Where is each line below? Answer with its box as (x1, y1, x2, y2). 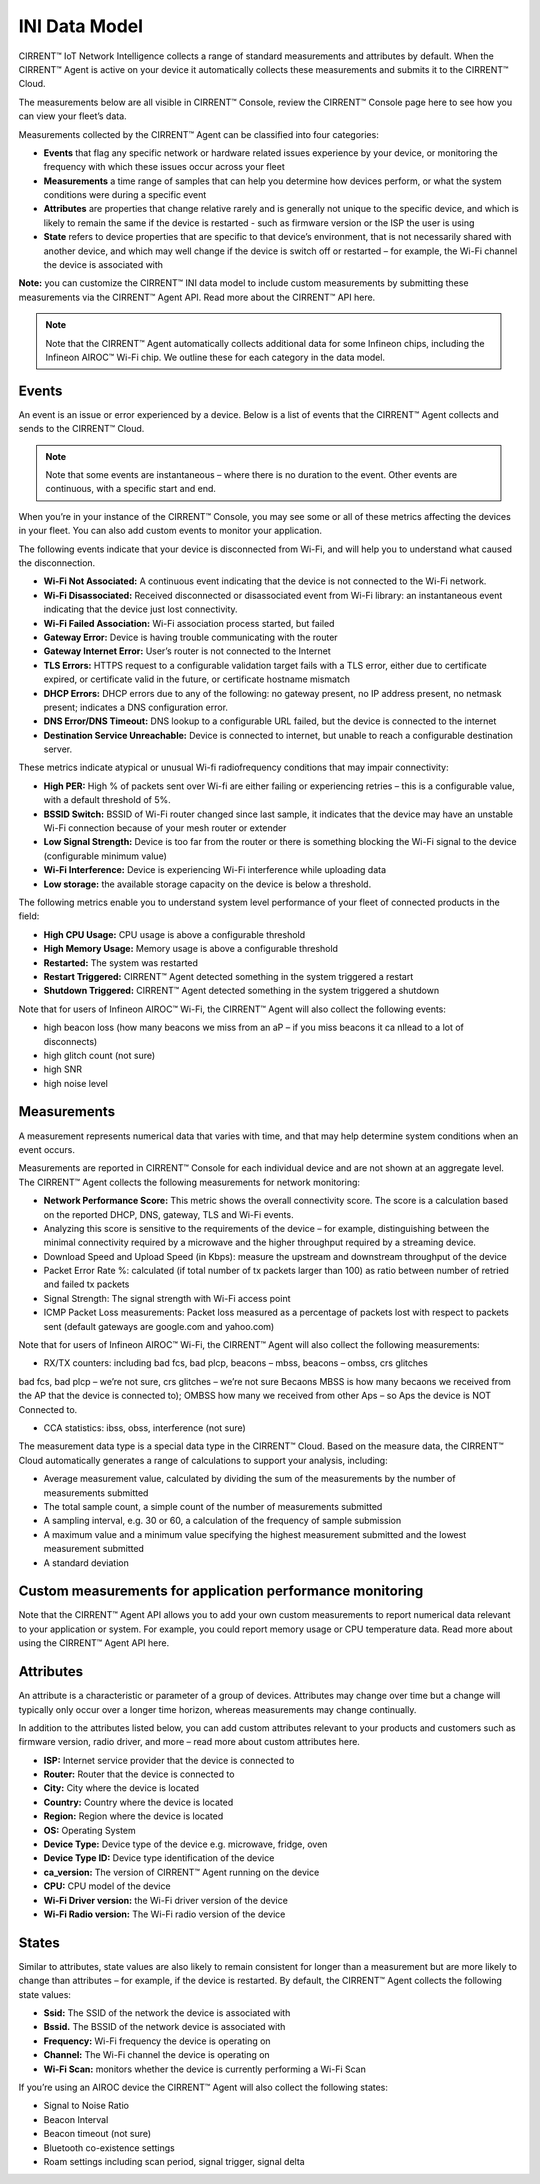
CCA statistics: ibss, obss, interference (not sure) (43, 1422, 247, 1434)
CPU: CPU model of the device (43, 1880, 171, 1892)
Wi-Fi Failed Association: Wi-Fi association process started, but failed (43, 617, 335, 629)
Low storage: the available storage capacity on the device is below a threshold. (43, 878, 372, 890)
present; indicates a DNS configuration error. (43, 701, 229, 713)
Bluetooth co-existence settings (43, 2141, 175, 2154)
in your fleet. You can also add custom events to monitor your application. (18, 525, 323, 537)
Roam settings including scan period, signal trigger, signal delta (43, 2155, 305, 2167)
